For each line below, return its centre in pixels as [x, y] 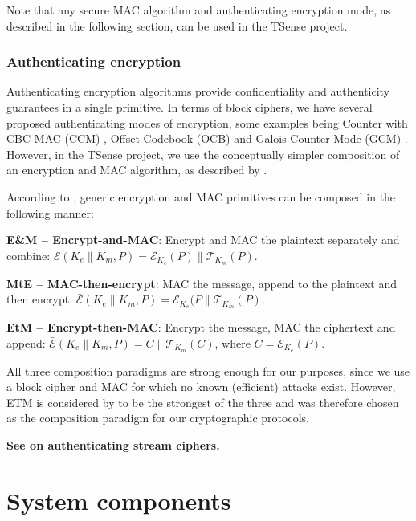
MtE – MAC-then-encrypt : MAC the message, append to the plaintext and [202, 283]
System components [119, 500]
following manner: [50, 212]
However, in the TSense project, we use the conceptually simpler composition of [203, 154]
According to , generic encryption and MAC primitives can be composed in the [201, 196]
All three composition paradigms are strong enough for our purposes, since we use [208, 370]
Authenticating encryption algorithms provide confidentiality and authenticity [198, 91]
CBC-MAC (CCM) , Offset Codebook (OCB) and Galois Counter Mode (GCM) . [207, 138]
